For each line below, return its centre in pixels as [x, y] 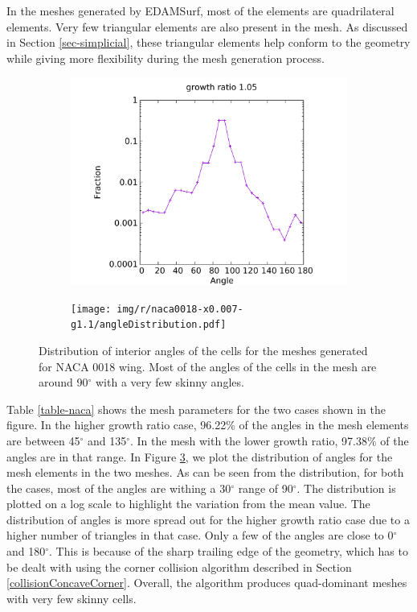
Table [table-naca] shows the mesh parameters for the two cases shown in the [196, 409]
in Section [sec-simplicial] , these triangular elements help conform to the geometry [208, 42]
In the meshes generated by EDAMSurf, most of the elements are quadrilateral [200, 10]
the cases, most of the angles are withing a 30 [119, 488]
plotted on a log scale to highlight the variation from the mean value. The [188, 504]
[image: [91, 309]
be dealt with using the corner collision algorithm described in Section [179, 567]
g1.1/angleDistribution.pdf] [149, 325]
